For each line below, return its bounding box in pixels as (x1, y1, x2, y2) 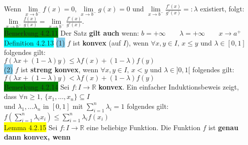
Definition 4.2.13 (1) (4, 37, 65, 48)
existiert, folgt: (200, 3, 245, 14)
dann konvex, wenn (4, 132, 71, 142)
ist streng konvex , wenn (21, 64, 99, 74)
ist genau (208, 122, 239, 132)
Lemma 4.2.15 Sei (4, 122, 58, 132)
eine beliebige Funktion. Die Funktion (86, 122, 201, 132)
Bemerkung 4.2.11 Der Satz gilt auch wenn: (4, 28, 139, 38)
